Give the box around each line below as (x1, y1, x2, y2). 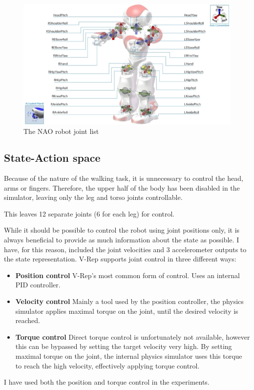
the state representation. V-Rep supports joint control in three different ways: (4, 254, 236, 264)
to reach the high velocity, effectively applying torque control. (15, 360, 200, 370)
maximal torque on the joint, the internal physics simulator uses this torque (15, 350, 242, 361)
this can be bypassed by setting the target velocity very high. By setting (15, 341, 232, 351)
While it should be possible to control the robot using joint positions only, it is (4, 225, 240, 235)
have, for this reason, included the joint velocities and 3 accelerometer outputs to (4, 244, 247, 254)
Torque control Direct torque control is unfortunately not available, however (15, 331, 250, 342)
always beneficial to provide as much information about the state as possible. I (4, 234, 239, 244)
